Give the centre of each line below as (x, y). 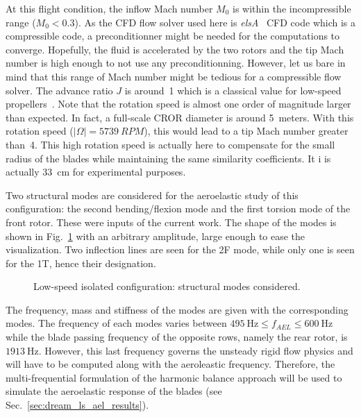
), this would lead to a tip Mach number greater (246, 131)
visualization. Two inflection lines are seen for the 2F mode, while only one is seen (180, 249)
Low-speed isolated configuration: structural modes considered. (167, 286)
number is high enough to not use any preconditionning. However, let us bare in (176, 63)
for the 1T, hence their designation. (81, 263)
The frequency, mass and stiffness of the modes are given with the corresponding (177, 309)
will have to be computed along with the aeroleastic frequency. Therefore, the (170, 364)
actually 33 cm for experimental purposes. (96, 172)
